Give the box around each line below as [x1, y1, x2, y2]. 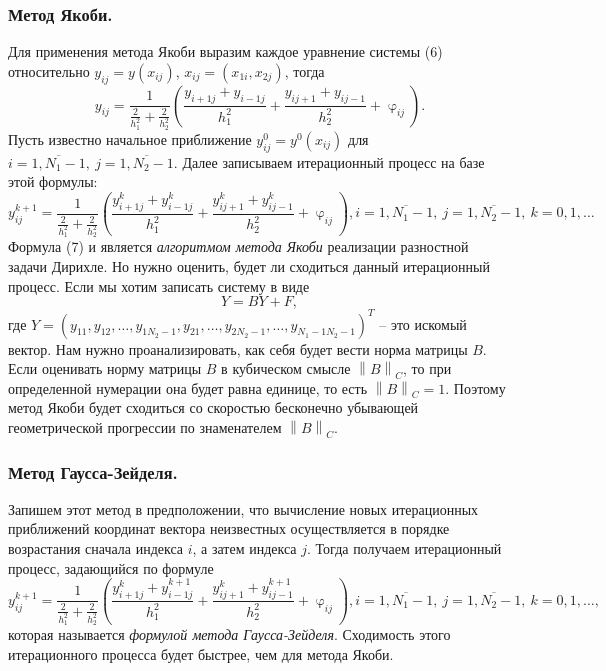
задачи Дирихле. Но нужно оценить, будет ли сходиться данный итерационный [8, 256, 490, 276]
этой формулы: [8, 171, 98, 192]
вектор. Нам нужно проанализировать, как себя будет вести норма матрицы [8, 338, 468, 359]
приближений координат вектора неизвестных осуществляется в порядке [8, 518, 450, 539]
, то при [403, 358, 452, 379]
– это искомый [379, 313, 467, 334]
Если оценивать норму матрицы [8, 358, 202, 379]
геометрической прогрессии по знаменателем [8, 417, 282, 438]
